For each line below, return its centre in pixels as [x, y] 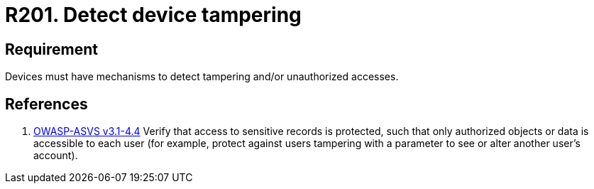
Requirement [52, 49]
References [46, 104]
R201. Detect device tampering [153, 15]
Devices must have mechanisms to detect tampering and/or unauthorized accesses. [202, 77]
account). [56, 156]
